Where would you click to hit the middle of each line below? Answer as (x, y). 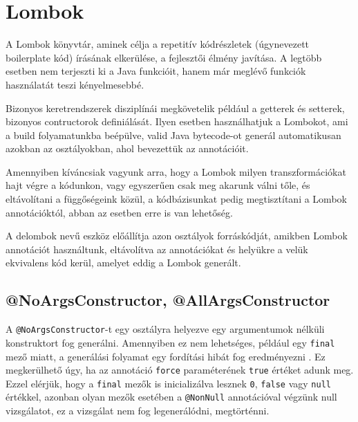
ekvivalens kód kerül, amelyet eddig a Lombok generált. (123, 263)
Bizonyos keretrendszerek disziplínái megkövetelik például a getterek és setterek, (175, 108)
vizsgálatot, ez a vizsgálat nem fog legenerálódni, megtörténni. (138, 411)
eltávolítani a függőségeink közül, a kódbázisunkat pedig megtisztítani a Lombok (176, 199)
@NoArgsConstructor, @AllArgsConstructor (168, 300)
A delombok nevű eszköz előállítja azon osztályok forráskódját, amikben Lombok (177, 236)
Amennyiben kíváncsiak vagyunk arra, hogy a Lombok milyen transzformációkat (176, 171)
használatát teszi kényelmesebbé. (75, 84)
